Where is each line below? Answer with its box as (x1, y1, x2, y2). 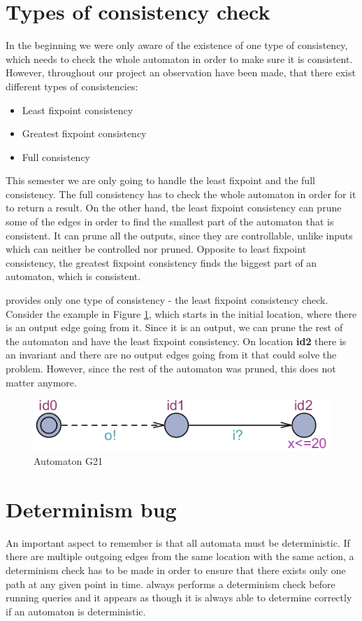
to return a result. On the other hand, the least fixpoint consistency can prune (6, 200, 342, 215)
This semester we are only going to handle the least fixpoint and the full (6, 173, 315, 188)
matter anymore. (6, 375, 77, 389)
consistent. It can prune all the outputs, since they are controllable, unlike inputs (6, 228, 353, 242)
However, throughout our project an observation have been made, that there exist (6, 65, 356, 80)
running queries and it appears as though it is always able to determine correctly (6, 590, 352, 605)
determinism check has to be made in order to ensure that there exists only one (6, 562, 346, 577)
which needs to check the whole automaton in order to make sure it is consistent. (6, 51, 353, 66)
